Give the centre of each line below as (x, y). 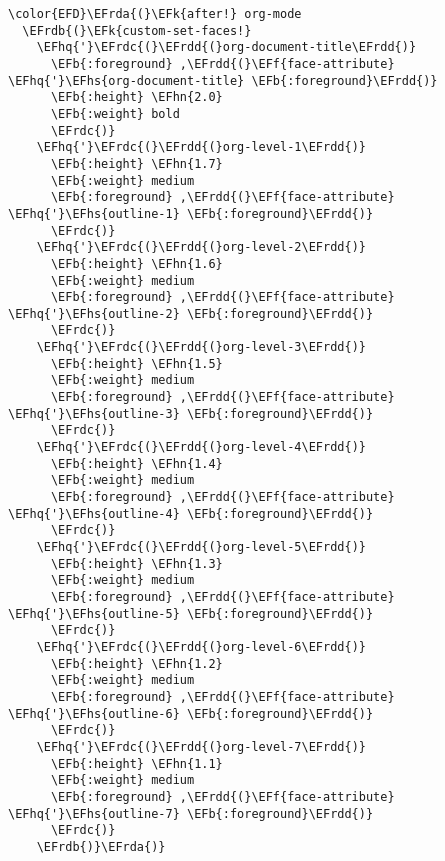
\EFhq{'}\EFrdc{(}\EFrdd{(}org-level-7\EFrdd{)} (201, 746)
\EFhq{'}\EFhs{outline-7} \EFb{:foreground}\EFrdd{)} (191, 813)
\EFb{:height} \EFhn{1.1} (136, 763)
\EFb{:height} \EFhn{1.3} (136, 563)
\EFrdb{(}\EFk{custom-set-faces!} (137, 30)
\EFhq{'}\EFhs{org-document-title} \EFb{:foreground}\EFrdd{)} (223, 80)
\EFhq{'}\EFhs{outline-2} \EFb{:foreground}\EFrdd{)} (191, 313)
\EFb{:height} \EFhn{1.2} (136, 663)
